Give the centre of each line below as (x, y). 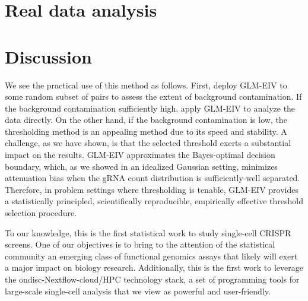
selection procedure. (41, 213)
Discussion (48, 56)
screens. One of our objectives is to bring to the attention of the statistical (140, 244)
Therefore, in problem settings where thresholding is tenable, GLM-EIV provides (152, 189)
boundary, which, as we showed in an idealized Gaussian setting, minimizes (141, 166)
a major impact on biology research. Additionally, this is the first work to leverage (154, 267)
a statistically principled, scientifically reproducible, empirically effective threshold (154, 201)
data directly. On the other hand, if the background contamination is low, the (146, 120)
